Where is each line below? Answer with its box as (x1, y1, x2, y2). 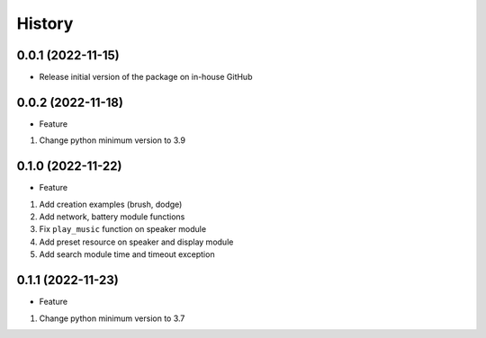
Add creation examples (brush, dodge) (39, 199, 183, 209)
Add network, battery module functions (39, 211, 185, 222)
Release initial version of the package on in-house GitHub (39, 72, 253, 83)
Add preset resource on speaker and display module (39, 236, 234, 247)
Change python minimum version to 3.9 (39, 135, 186, 146)
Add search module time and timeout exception (39, 249, 215, 260)
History (16, 13, 74, 33)
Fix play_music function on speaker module (39, 224, 207, 235)
